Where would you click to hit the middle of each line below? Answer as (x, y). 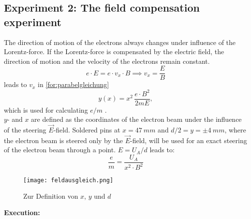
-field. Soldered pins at (87, 130)
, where (235, 130)
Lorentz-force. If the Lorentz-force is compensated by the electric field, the (114, 51)
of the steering (25, 130)
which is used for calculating (46, 109)
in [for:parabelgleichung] (74, 84)
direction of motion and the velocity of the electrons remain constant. (107, 61)
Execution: (22, 212)
